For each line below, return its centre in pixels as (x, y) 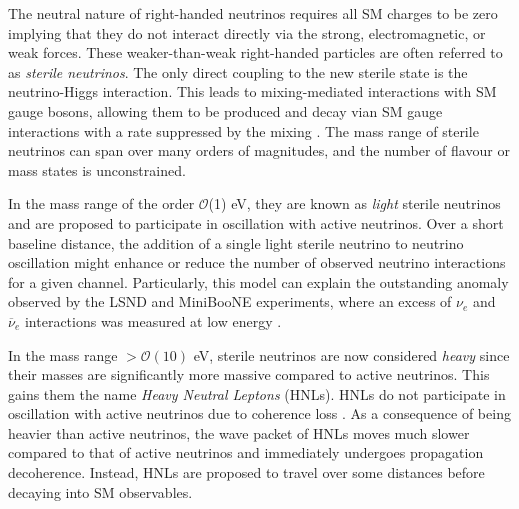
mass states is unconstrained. (97, 169)
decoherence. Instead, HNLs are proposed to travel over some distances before (246, 472)
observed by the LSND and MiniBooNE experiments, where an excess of (230, 301)
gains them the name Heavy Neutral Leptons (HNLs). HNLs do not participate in (257, 393)
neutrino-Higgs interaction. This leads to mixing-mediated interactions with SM (252, 91)
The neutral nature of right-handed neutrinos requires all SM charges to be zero (253, 13)
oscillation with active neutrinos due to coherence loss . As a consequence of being (259, 413)
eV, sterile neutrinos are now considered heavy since (351, 354)
